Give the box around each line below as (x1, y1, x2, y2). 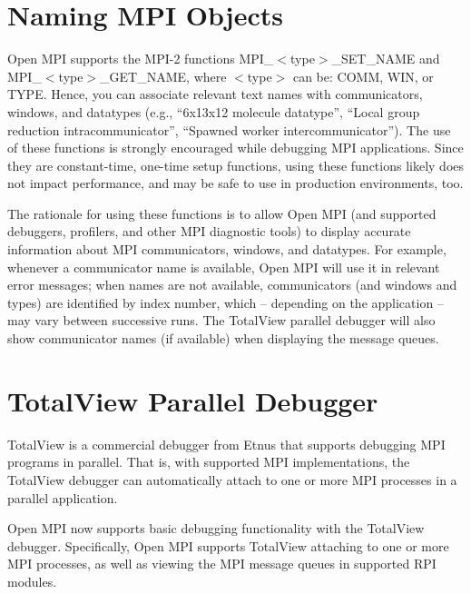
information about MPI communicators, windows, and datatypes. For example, (7, 240, 446, 259)
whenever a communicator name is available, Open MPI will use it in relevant (7, 257, 440, 276)
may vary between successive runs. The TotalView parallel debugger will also (7, 311, 436, 330)
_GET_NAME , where (100, 66, 227, 85)
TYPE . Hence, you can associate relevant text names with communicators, (7, 84, 423, 104)
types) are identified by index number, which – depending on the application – (7, 292, 444, 312)
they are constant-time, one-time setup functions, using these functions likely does (7, 155, 465, 174)
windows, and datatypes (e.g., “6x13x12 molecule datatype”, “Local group (7, 102, 420, 121)
